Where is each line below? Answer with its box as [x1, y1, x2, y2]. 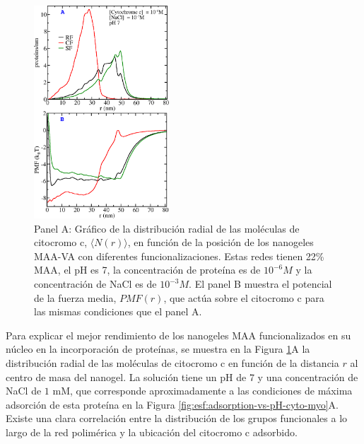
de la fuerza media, [34, 290, 117, 305]
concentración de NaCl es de [34, 276, 157, 291]
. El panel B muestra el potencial [189, 276, 332, 291]
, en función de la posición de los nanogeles [127, 235, 314, 250]
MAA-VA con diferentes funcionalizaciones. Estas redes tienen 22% [34, 248, 324, 263]
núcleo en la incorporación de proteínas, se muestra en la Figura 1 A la [6, 341, 310, 356]
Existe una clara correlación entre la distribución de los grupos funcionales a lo [6, 411, 348, 426]
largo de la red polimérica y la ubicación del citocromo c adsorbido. [6, 424, 298, 439]
